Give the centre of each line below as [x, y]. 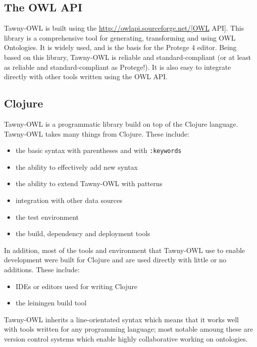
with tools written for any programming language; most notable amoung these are [128, 329]
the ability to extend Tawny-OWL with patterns [89, 183]
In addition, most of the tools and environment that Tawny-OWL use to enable [125, 250]
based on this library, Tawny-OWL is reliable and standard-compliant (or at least [128, 57]
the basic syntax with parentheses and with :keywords [99, 150]
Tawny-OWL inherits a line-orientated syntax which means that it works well [122, 319]
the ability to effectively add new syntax [77, 167]
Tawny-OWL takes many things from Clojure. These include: [97, 133]
